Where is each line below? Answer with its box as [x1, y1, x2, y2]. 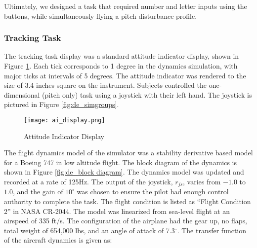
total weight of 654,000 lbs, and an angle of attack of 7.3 [4, 225, 175, 235]
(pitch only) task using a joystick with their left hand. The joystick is [42, 89, 252, 100]
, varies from [183, 177, 221, 186]
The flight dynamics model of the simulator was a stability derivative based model [4, 147, 253, 158]
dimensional [4, 89, 40, 100]
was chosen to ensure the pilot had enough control [77, 186, 229, 197]
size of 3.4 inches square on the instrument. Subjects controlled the [4, 80, 207, 90]
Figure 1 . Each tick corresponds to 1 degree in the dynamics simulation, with [4, 61, 238, 71]
